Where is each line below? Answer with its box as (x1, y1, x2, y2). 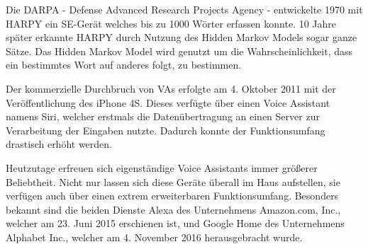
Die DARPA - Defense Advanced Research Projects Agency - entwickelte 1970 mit (6, 2, 363, 16)
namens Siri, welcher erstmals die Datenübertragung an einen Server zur (6, 109, 320, 124)
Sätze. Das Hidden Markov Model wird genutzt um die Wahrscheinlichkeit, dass (6, 43, 353, 58)
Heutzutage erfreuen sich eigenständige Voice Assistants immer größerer (6, 160, 318, 175)
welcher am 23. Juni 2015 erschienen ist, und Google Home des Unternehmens (6, 216, 345, 231)
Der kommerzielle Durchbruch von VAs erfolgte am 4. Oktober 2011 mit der (6, 81, 336, 95)
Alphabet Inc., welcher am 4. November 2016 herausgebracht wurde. (6, 229, 303, 244)
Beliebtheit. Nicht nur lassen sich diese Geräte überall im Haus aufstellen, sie (6, 174, 340, 189)
